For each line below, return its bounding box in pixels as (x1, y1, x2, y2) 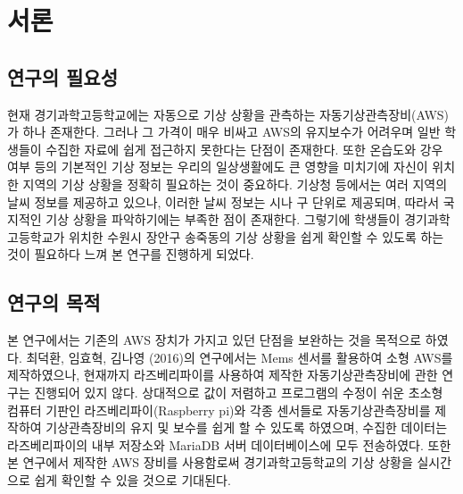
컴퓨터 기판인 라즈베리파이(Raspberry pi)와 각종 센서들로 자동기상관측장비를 (7, 400, 431, 419)
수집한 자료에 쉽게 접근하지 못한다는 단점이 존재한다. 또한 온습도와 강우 (45, 139, 443, 158)
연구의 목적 (7, 289, 101, 316)
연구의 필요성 (7, 63, 118, 90)
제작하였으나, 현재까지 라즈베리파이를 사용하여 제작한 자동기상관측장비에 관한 (7, 365, 438, 384)
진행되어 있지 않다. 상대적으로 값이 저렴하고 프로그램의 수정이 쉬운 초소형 (34, 382, 443, 401)
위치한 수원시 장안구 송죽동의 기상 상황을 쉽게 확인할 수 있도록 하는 (69, 227, 444, 246)
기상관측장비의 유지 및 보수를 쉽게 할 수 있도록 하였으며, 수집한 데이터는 (45, 418, 448, 437)
